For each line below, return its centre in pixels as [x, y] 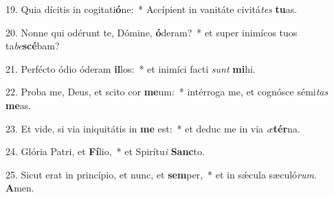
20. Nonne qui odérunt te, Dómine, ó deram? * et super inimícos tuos [152, 32]
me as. [19, 105]
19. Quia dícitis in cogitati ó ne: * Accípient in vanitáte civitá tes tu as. [152, 9]
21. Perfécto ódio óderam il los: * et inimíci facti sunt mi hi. [131, 68]
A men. [20, 188]
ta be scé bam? [33, 46]
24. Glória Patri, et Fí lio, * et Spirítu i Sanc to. [105, 151]
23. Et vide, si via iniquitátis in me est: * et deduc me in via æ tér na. [153, 128]
